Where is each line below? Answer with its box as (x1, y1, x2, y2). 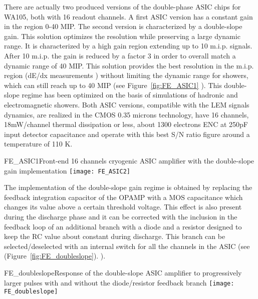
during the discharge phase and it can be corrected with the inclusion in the (4, 211, 237, 221)
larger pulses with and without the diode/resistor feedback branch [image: (4, 277, 234, 287)
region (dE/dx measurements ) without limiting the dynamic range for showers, (4, 70, 248, 80)
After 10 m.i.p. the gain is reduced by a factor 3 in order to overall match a (4, 50, 236, 60)
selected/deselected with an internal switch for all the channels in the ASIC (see (4, 240, 250, 251)
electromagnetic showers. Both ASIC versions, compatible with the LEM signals (4, 99, 249, 109)
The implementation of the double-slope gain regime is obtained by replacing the (4, 182, 252, 192)
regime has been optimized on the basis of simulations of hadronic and (22, 89, 238, 100)
